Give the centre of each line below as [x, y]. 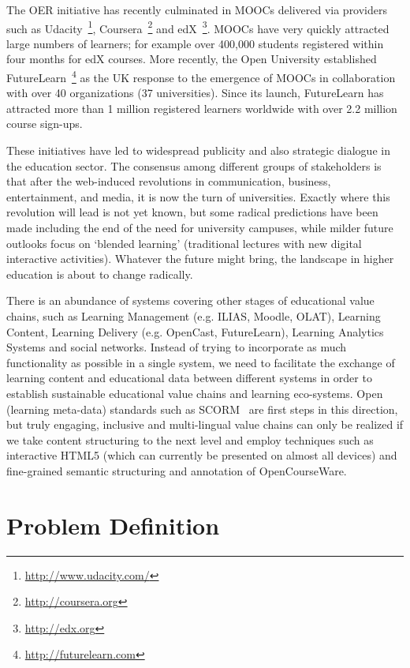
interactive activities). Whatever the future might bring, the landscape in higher [200, 259]
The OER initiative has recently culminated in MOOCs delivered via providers [197, 9]
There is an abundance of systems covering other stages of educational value [190, 300]
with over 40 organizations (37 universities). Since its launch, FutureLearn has [195, 93]
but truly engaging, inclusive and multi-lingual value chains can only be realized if [205, 424]
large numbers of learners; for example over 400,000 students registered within [195, 43]
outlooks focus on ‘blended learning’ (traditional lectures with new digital [184, 243]
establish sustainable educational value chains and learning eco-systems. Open [195, 393]
